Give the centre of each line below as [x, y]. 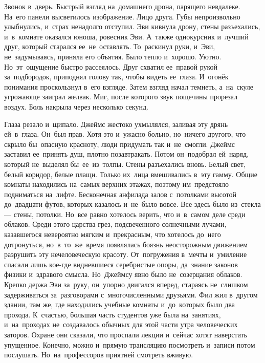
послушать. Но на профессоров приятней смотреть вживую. [99, 355]
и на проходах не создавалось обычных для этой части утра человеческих [121, 324]
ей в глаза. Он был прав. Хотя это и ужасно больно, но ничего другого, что [125, 134]
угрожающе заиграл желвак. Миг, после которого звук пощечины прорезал [121, 97]
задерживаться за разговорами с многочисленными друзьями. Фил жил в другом [131, 294]
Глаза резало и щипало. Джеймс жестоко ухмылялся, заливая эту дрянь [116, 124]
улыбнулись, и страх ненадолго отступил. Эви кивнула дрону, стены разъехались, [132, 26]
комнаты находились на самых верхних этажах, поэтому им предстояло [117, 184]
